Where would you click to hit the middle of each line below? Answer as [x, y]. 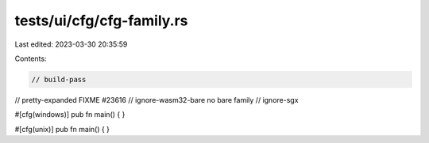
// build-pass [59, 79]
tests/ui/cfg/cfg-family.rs [101, 21]
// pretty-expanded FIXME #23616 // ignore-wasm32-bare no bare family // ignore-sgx [157, 100]
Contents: [31, 58]
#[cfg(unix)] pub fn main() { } [62, 129]
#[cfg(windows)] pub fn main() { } [70, 115]
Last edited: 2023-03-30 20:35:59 [71, 44]
